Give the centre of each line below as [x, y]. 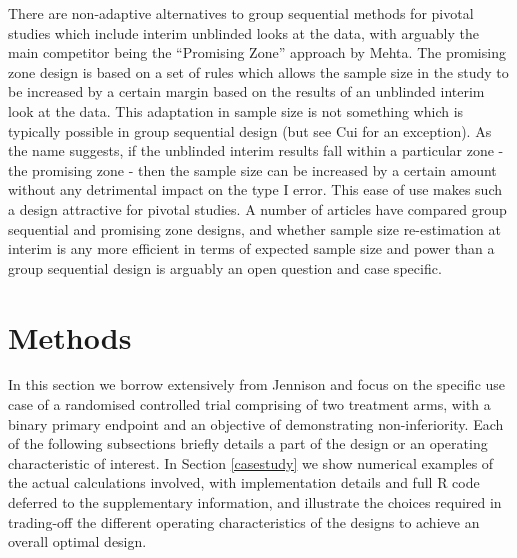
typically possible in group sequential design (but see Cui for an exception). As [250, 130]
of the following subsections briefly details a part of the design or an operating [248, 443]
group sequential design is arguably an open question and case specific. [225, 267]
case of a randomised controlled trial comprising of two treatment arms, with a [249, 404]
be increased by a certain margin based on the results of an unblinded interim [246, 91]
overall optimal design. [77, 541]
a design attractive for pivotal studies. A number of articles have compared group [257, 208]
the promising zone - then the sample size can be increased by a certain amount [252, 169]
